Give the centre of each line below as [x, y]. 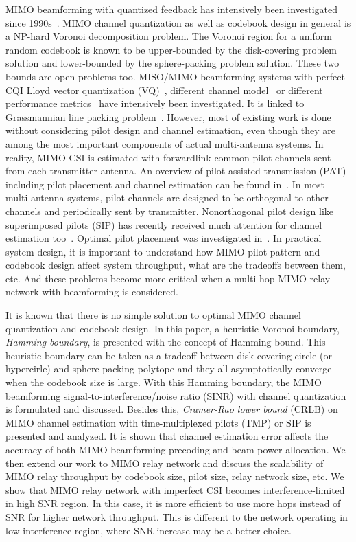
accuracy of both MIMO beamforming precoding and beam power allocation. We [176, 449]
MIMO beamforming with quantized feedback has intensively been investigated [172, 9]
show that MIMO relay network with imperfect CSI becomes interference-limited [175, 489]
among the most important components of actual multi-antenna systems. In [165, 143]
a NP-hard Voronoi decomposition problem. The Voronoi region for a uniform [169, 36]
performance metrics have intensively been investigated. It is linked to [155, 103]
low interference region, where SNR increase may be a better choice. [149, 530]
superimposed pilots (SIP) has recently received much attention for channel [164, 224]
